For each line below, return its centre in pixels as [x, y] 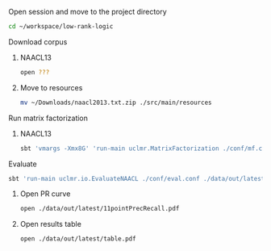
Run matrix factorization [48, 118]
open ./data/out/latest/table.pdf [78, 239]
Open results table [51, 224]
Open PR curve [45, 194]
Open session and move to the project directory [88, 12]
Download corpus [38, 42]
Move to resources [51, 87]
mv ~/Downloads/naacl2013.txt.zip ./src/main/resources [116, 102]
